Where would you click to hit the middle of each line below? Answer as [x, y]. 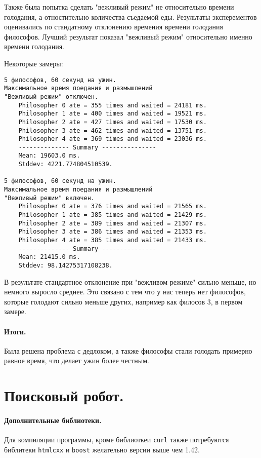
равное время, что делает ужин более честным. [77, 360]
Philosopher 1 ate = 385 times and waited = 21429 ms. [113, 215]
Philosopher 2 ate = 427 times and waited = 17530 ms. [113, 122]
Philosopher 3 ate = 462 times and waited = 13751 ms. [113, 130]
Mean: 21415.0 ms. [49, 257]
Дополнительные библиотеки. [53, 420]
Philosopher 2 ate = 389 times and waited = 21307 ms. [113, 223]
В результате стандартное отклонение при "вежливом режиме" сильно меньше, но [130, 281]
